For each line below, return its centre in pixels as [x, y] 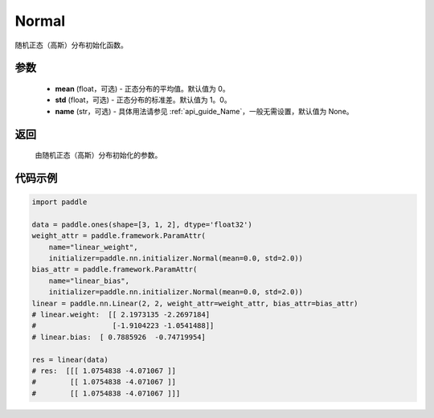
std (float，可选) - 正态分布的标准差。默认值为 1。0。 [143, 100]
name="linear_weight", [93, 247]
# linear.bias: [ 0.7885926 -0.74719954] [119, 337]
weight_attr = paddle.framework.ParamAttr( [119, 236]
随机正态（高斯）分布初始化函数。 [71, 45]
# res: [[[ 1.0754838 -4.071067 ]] [104, 371]
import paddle [59, 202]
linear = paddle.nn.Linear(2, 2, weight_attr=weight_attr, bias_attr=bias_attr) [195, 303]
